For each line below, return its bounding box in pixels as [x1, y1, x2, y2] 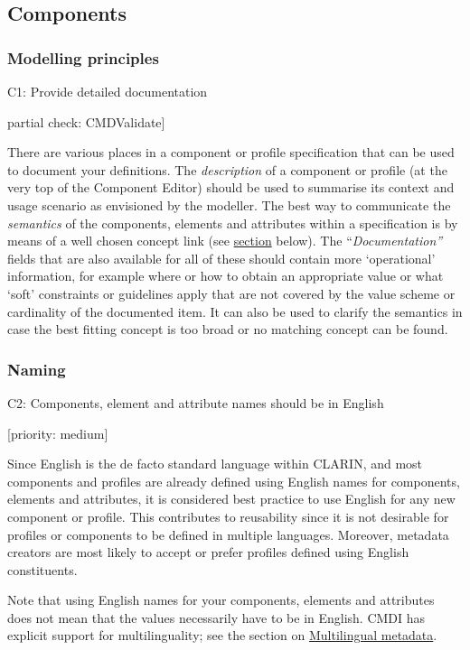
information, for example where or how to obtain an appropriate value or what [7, 266, 444, 285]
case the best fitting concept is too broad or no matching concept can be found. [7, 320, 448, 339]
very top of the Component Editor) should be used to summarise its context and [7, 178, 455, 197]
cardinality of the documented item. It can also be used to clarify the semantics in [7, 302, 463, 320]
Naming [7, 357, 66, 380]
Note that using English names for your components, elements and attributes [7, 590, 435, 609]
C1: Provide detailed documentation [7, 82, 208, 100]
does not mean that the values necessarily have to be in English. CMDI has [7, 608, 426, 627]
